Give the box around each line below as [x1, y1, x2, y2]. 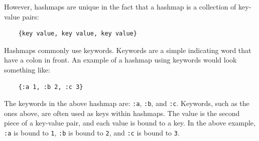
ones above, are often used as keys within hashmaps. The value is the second [4, 107, 240, 118]
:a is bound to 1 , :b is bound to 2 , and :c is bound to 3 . [4, 127, 180, 137]
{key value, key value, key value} [18, 30, 137, 37]
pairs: [22, 11, 39, 21]
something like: [4, 64, 50, 74]
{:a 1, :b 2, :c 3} [18, 83, 83, 90]
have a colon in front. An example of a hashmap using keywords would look [4, 54, 237, 65]
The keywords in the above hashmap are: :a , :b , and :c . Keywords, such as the [4, 98, 249, 108]
